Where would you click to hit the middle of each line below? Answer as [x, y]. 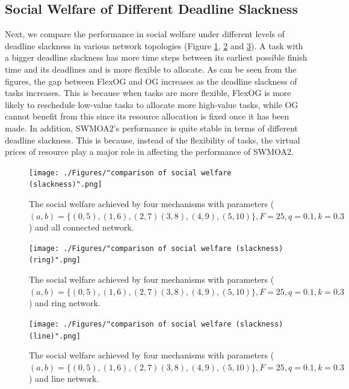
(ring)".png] [55, 260]
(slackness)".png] [66, 185]
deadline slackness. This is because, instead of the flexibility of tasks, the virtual [153, 140]
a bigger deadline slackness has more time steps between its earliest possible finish [156, 57]
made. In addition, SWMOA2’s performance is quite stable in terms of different [151, 128]
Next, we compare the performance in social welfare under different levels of [145, 34]
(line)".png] [55, 336]
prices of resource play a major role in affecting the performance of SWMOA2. [149, 152]
